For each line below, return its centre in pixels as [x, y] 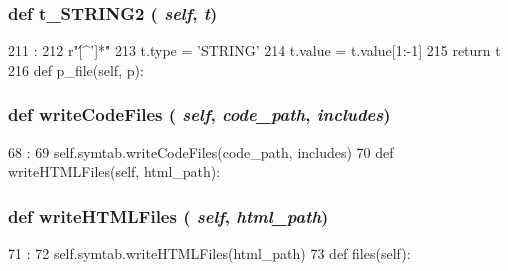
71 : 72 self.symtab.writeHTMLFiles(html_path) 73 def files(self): [209, 253]
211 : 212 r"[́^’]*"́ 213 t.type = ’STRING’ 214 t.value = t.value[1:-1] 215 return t [254, 50]
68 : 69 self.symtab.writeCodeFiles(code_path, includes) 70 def [201, 151]
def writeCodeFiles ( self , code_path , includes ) [199, 114]
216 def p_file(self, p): [76, 69]
